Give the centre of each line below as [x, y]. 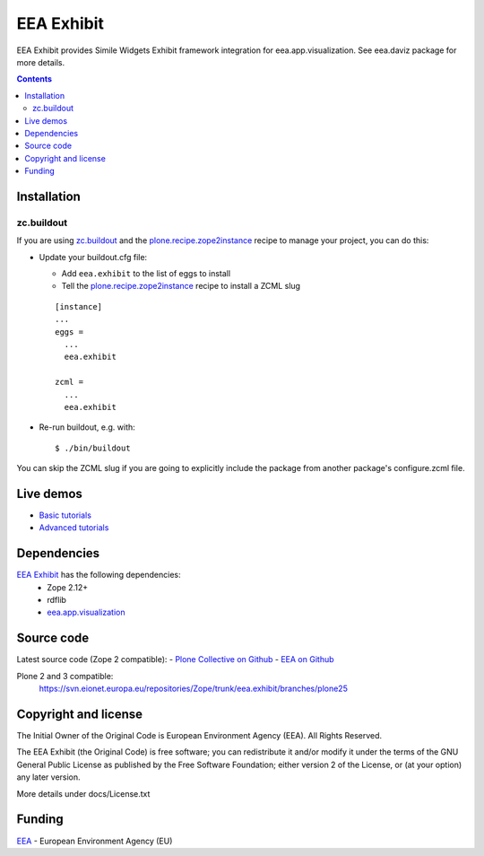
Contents [35, 79]
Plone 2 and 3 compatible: [65, 676]
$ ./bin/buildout [93, 448]
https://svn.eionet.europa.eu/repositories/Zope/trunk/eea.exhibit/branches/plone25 [194, 689]
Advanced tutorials [74, 528]
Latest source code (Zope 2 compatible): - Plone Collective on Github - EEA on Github [176, 659]
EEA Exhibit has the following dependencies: [99, 575]
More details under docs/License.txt [83, 793]
